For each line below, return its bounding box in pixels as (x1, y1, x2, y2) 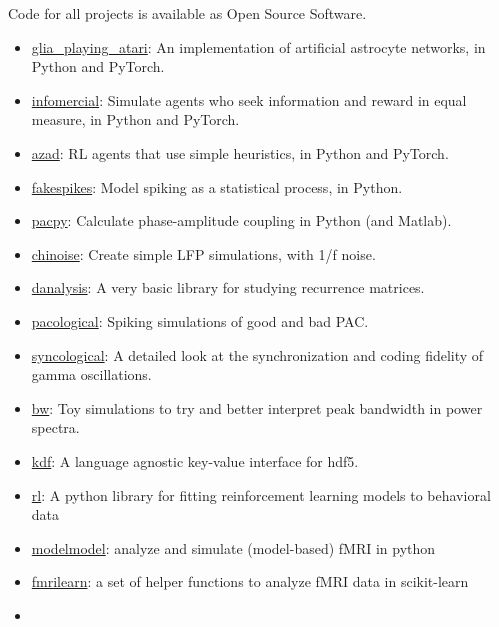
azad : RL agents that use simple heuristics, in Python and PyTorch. (31, 142, 449, 163)
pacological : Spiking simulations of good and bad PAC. (31, 310, 369, 331)
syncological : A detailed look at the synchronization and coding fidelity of (31, 344, 484, 365)
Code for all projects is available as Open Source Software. (8, 3, 367, 23)
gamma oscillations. (31, 364, 152, 385)
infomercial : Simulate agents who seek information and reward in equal (31, 89, 467, 110)
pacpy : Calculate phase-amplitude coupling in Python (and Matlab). (31, 210, 452, 231)
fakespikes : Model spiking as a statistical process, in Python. (31, 176, 403, 197)
